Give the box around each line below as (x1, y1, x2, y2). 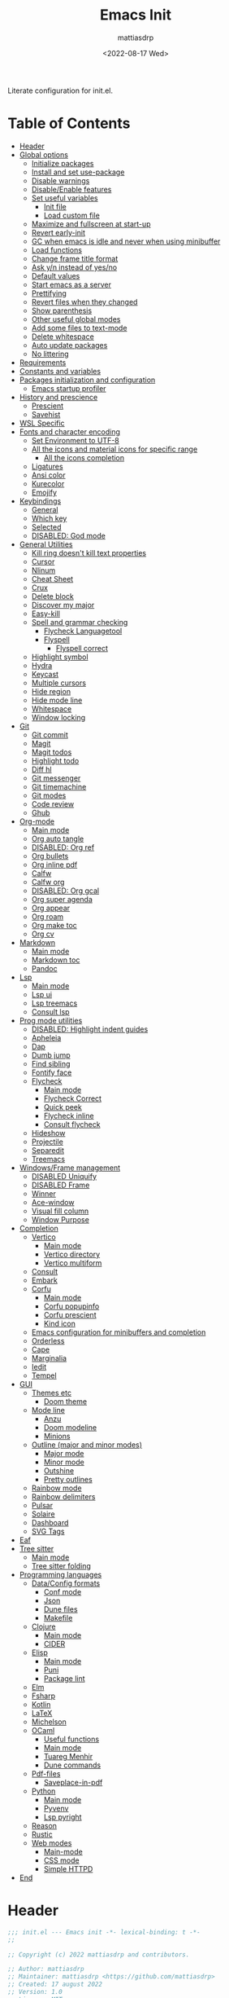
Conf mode (43, 1587, 82, 1596)
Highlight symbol (31, 652, 89, 662)
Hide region (31, 686, 71, 696)
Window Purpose (31, 1214, 90, 1224)
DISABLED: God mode (31, 530, 106, 540)
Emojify (31, 487, 58, 497)
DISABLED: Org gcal (31, 886, 99, 896)
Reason (31, 1820, 58, 1830)
